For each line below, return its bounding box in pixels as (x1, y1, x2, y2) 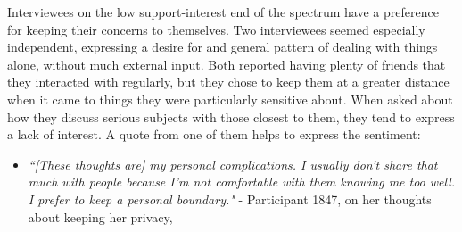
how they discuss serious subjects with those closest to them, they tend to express (7, 107, 455, 126)
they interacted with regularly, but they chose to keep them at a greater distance (7, 72, 450, 91)
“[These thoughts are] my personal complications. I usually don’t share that (28, 154, 438, 173)
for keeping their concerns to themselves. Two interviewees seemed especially (7, 20, 425, 38)
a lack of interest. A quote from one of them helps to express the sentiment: (7, 125, 421, 144)
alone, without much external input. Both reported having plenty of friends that (7, 54, 446, 73)
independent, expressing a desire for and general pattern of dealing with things (7, 37, 438, 56)
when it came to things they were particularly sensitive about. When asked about (7, 89, 453, 108)
